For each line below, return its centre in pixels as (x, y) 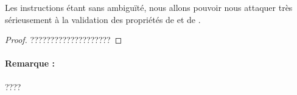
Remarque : (30, 63)
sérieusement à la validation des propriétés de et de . (103, 19)
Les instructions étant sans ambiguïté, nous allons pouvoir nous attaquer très (149, 7)
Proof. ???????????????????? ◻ (64, 40)
